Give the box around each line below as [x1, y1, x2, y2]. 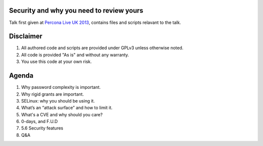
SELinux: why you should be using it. [21, 98, 95, 104]
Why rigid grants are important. [21, 91, 84, 97]
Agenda [9, 71, 34, 80]
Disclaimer [9, 32, 42, 41]
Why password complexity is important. [21, 84, 101, 90]
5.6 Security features [21, 125, 63, 131]
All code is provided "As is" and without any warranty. [21, 52, 129, 58]
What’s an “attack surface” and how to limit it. [21, 105, 113, 111]
